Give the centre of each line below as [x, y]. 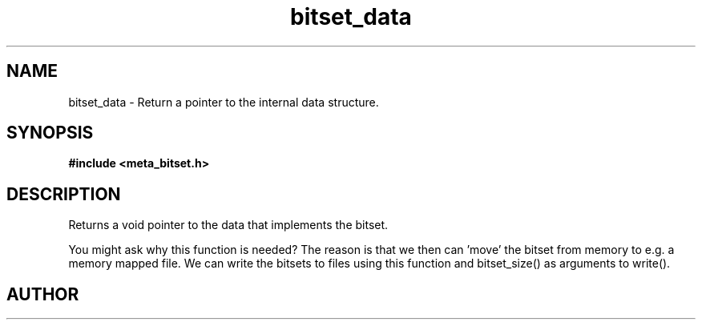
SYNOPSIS [50, 133]
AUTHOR [43, 294]
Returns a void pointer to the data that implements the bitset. [228, 225]
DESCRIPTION [64, 194]
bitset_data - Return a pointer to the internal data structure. [224, 102]
